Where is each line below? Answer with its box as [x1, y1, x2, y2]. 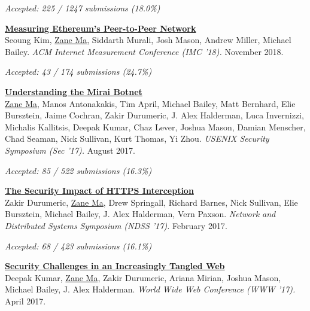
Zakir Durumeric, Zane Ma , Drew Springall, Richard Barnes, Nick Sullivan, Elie [5, 196, 298, 208]
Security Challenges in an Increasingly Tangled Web [5, 260, 225, 272]
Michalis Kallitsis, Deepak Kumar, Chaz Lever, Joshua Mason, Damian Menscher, [5, 120, 306, 133]
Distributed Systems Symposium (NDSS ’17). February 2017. [5, 219, 227, 231]
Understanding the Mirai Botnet [5, 85, 142, 97]
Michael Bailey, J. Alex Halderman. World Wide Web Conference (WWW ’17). [5, 283, 296, 295]
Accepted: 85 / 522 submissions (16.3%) [5, 164, 152, 176]
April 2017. [5, 294, 46, 307]
